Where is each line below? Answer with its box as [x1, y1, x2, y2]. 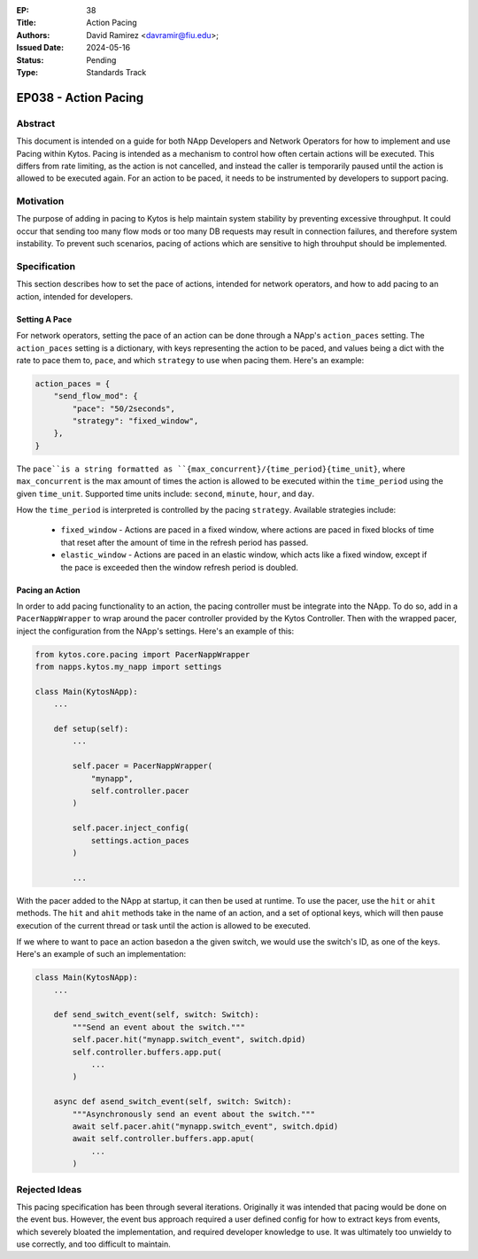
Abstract [16, 117, 56, 129]
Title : [16, 18, 37, 28]
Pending [86, 54, 117, 66]
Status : [16, 54, 44, 66]
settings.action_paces [90, 835, 189, 845]
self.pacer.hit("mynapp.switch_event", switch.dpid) [72, 1035, 306, 1045]
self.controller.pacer [90, 786, 189, 797]
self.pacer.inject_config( [72, 823, 189, 833]
